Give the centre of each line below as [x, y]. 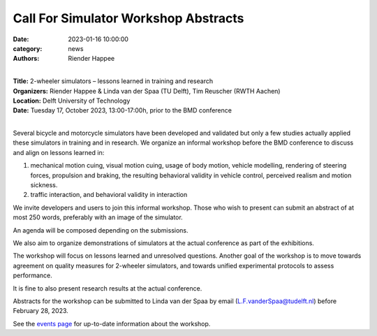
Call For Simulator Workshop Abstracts [128, 18]
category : [28, 48]
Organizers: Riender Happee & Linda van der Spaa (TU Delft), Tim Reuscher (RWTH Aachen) [147, 91]
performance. [32, 275]
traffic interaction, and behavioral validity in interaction [109, 195]
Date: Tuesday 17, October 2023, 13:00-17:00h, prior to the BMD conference [122, 110]
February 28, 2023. [41, 311]
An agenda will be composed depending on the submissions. [101, 230]
